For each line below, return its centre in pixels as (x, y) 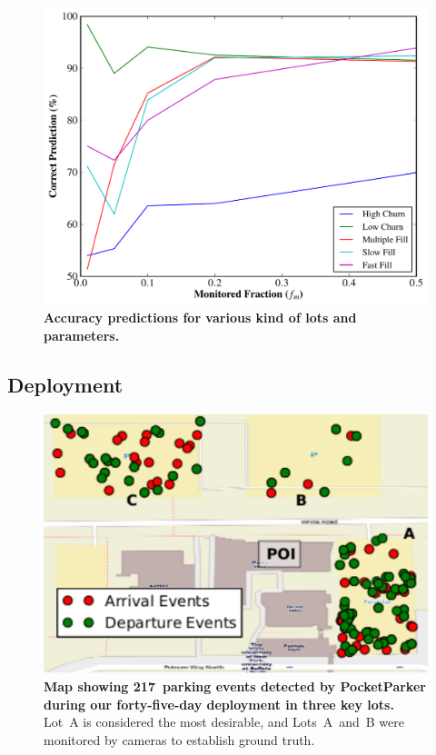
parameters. (82, 335)
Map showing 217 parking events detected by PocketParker (235, 685)
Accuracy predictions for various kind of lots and (200, 318)
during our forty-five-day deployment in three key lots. (219, 704)
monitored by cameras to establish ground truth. (179, 739)
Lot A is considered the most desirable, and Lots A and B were (224, 722)
